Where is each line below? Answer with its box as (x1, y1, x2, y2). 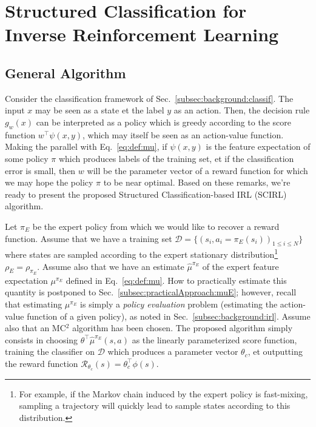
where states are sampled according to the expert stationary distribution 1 (5, 246, 278, 260)
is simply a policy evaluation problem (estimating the (80, 297, 278, 310)
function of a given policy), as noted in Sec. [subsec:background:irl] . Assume (27, 309, 311, 322)
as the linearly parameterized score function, (132, 333, 297, 346)
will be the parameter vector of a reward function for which (87, 164, 308, 177)
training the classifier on (5, 345, 95, 358)
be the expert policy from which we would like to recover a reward (32, 220, 280, 232)
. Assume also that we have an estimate (37, 260, 184, 272)
